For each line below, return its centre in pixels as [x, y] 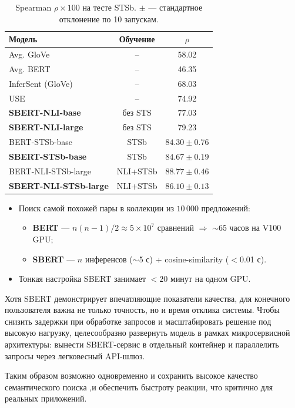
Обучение [137, 39]
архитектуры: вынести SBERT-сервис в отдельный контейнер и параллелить [142, 344]
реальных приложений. [46, 398]
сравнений [176, 227]
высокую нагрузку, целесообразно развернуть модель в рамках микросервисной [147, 333]
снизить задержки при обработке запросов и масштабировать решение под [138, 321]
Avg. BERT [30, 68]
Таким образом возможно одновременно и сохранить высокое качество [131, 375]
